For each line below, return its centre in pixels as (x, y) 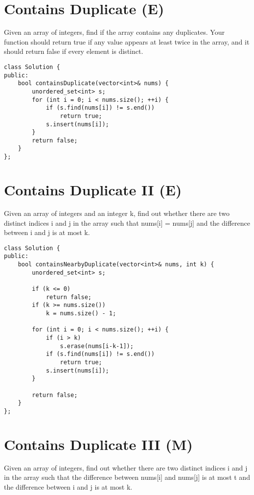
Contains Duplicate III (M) (98, 444)
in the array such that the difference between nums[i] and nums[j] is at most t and (127, 477)
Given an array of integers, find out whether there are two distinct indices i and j (126, 467)
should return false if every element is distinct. (74, 51)
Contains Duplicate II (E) (93, 189)
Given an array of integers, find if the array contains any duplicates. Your (114, 32)
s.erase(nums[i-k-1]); (97, 346)
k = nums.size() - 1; (81, 313)
